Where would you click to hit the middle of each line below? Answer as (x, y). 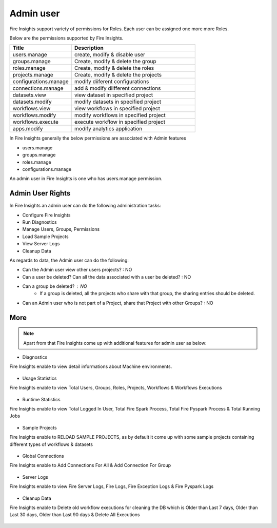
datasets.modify (32, 102)
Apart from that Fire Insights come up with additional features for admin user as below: (115, 343)
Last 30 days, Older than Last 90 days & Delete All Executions (75, 515)
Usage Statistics (39, 378)
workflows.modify (34, 115)
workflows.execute (36, 122)
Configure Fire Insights (46, 215)
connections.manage (38, 88)
